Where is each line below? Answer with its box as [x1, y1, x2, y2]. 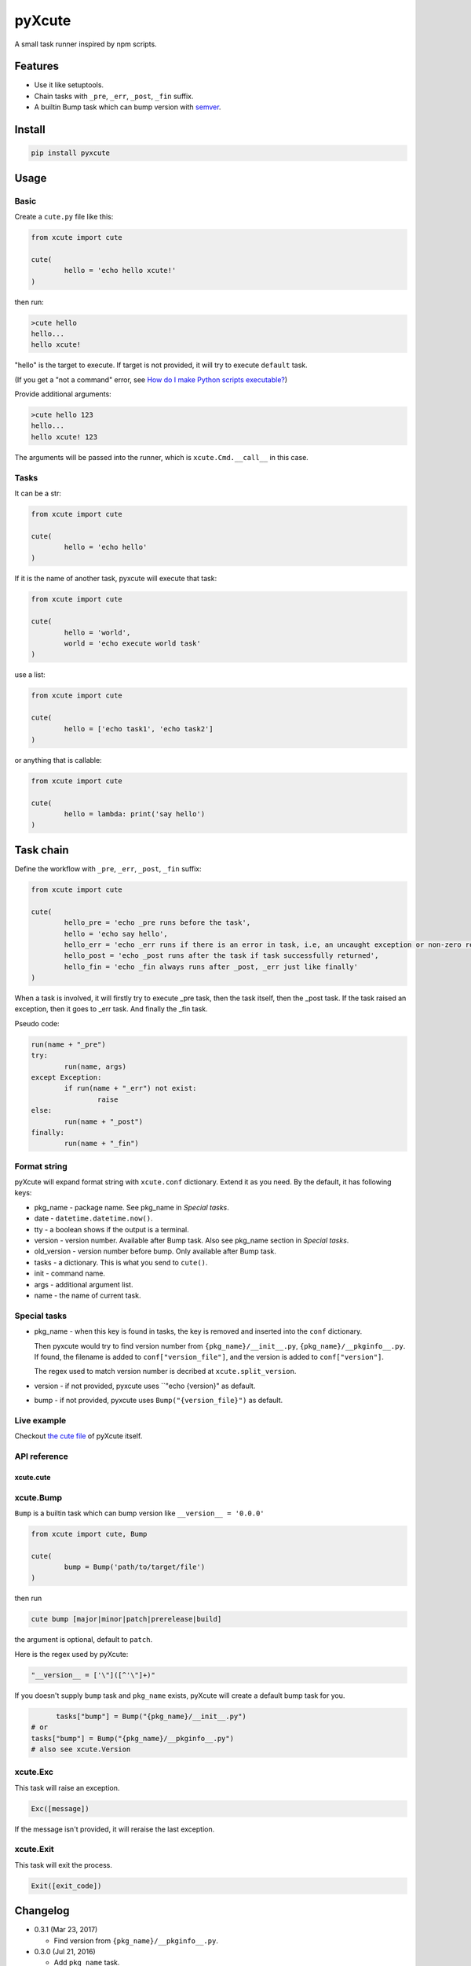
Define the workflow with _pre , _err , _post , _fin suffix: [14, 863, 202, 873]
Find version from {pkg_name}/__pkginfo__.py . [53, 1935, 219, 1946]
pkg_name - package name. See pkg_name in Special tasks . [34, 1202, 229, 1212]
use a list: [14, 670, 46, 679]
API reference [14, 1451, 68, 1462]
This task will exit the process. [14, 1860, 113, 1869]
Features [14, 60, 59, 73]
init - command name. [34, 1268, 106, 1278]
